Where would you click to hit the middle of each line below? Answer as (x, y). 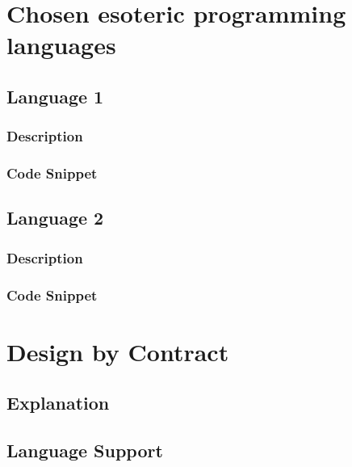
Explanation (58, 403)
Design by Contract (118, 351)
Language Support (85, 450)
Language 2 (55, 218)
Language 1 (55, 96)
